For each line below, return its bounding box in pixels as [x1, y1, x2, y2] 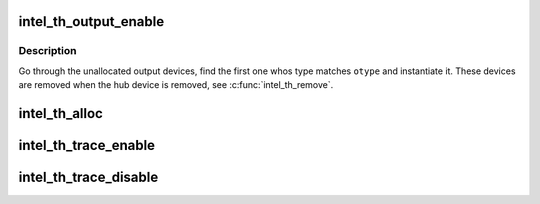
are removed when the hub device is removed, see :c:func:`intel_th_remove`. [18, 79, 334, 91]
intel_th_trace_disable [18, 169, 159, 185]
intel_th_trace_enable [18, 136, 155, 154]
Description [18, 44, 77, 58]
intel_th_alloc [18, 105, 104, 122]
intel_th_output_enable [18, 13, 165, 30]
